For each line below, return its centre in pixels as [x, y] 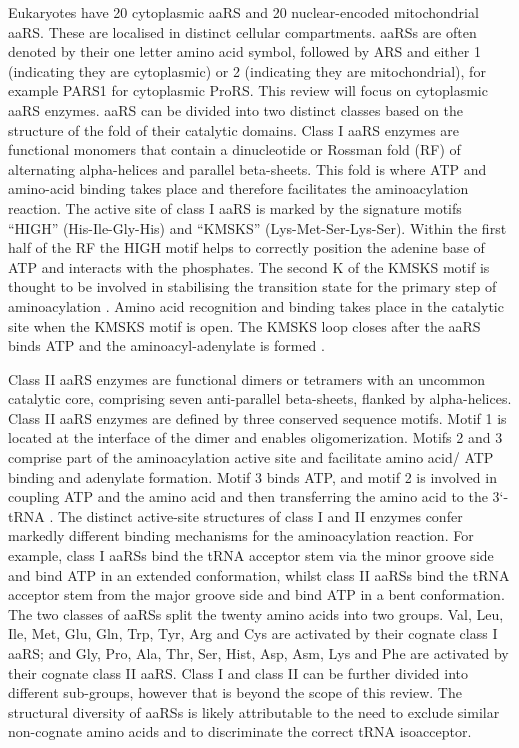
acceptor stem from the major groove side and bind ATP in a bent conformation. [256, 594]
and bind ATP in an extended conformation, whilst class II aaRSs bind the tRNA [259, 574]
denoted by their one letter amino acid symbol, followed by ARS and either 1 [244, 51]
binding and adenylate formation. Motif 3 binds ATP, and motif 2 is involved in [252, 476]
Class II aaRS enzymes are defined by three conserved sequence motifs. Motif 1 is [257, 417]
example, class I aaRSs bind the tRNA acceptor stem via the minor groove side [251, 555]
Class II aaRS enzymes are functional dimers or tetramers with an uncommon [247, 378]
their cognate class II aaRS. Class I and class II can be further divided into [238, 672]
